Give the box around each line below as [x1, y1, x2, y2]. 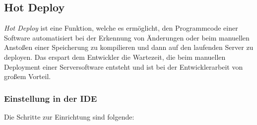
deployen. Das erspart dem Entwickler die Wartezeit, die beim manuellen [4, 51, 226, 62]
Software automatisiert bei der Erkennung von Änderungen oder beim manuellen [4, 32, 250, 42]
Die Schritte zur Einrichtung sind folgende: [4, 111, 134, 122]
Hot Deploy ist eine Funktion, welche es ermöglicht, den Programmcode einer [4, 23, 238, 33]
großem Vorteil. [4, 71, 51, 82]
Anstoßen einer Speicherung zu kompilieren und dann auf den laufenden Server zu [4, 42, 254, 52]
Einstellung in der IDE [4, 92, 97, 104]
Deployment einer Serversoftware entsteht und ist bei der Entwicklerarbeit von [4, 61, 243, 72]
